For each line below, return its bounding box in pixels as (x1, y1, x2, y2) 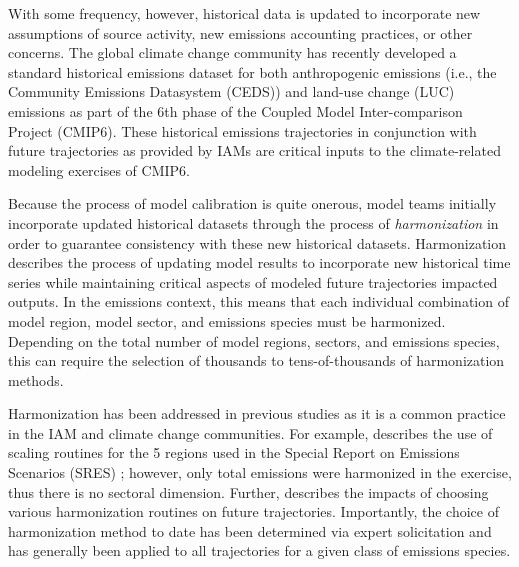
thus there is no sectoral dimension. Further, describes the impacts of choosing (8, 481, 489, 502)
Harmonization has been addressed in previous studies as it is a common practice (8, 403, 506, 424)
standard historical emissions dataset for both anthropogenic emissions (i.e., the (8, 61, 497, 82)
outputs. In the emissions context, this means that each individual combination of (8, 291, 509, 312)
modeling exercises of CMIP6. (8, 159, 190, 180)
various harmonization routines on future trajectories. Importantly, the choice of (8, 501, 499, 522)
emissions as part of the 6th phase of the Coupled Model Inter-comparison (8, 100, 463, 121)
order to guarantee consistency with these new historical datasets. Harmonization (8, 232, 507, 253)
